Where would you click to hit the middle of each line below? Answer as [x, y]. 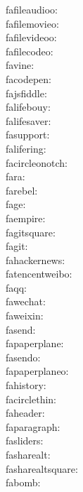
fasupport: [28, 135]
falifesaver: [28, 120]
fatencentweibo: [39, 274]
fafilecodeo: [30, 51]
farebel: [22, 190]
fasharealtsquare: [42, 468]
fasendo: [23, 357]
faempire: [26, 218]
